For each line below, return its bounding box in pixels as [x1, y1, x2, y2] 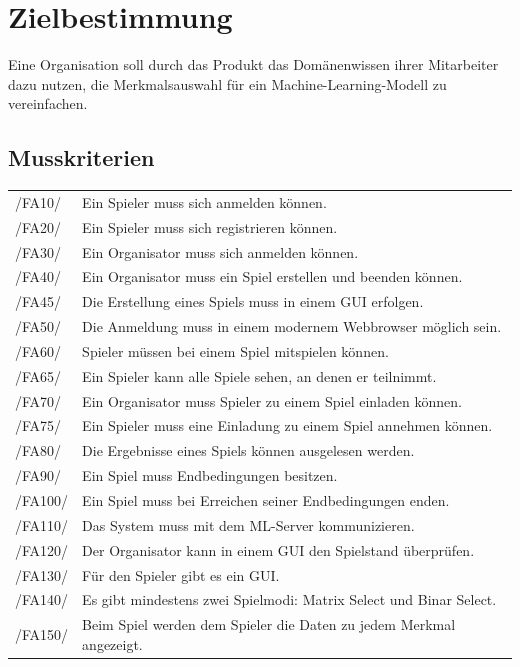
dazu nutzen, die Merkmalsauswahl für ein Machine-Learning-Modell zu [8, 73, 447, 94]
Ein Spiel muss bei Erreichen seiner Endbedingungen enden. [82, 489, 450, 510]
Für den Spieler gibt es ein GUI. [82, 564, 280, 585]
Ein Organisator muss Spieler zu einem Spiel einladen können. [82, 390, 462, 411]
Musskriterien [8, 142, 155, 173]
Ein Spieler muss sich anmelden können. [82, 191, 327, 212]
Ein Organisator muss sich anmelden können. [82, 241, 359, 262]
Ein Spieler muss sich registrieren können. [82, 216, 338, 237]
